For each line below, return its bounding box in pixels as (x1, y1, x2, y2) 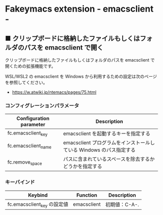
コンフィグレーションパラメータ (5, 102, 79, 109)
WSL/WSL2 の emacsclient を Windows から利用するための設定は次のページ (5, 74, 157, 79)
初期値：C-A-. (105, 201, 139, 208)
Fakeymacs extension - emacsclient (5, 3, 154, 15)
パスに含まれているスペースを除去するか (63, 156, 155, 163)
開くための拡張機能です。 (5, 63, 56, 69)
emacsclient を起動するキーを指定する (63, 130, 150, 137)
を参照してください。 (5, 80, 48, 85)
